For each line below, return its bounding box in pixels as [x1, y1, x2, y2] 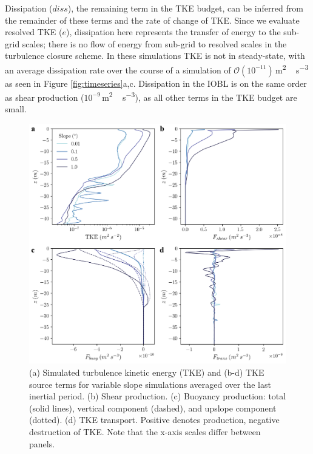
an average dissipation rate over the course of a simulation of [5, 63, 231, 76]
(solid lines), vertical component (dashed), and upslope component [29, 401, 277, 414]
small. [5, 103, 27, 115]
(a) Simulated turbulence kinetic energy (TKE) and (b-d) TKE [29, 366, 264, 379]
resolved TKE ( [5, 25, 62, 38]
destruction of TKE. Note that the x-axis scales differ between [29, 425, 261, 438]
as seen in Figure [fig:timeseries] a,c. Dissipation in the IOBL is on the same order [5, 76, 307, 89]
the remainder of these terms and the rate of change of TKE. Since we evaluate [5, 13, 300, 26]
